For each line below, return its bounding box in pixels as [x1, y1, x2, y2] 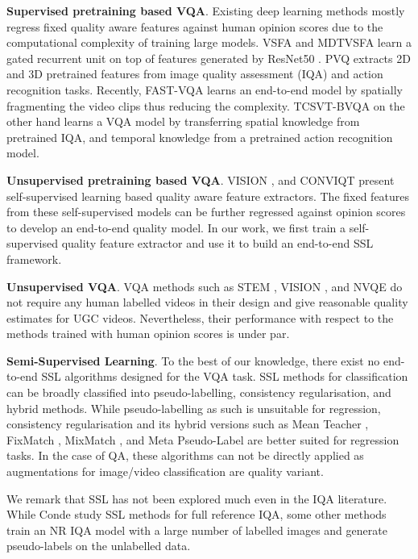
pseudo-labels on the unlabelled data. [6, 537, 191, 554]
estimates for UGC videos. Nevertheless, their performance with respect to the [6, 309, 394, 326]
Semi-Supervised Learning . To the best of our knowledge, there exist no [6, 352, 380, 369]
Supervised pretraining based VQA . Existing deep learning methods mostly [6, 2, 405, 19]
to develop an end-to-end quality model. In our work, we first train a [6, 219, 346, 236]
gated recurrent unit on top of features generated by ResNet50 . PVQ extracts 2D [6, 49, 411, 66]
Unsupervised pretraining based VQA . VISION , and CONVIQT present [6, 171, 395, 188]
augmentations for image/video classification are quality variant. [6, 463, 324, 480]
